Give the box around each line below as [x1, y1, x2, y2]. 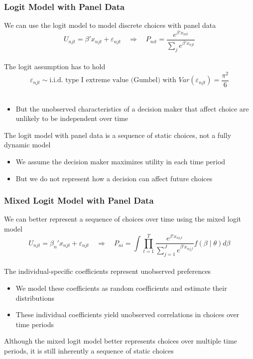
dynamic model [4, 139, 51, 150]
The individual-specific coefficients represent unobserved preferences [4, 266, 211, 276]
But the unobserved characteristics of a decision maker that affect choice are [15, 103, 249, 114]
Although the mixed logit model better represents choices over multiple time [4, 336, 237, 346]
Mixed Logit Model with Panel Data [4, 194, 154, 207]
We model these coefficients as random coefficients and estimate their [15, 282, 227, 293]
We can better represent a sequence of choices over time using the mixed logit [4, 214, 241, 224]
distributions [15, 292, 55, 303]
